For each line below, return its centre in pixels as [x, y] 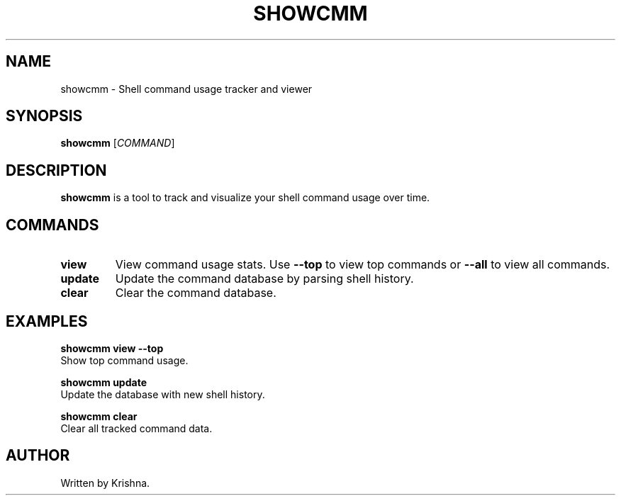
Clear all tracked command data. [136, 428]
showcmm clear [99, 416]
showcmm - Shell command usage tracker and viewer [186, 89]
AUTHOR [38, 456]
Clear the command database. [196, 293]
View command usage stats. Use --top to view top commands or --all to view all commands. [363, 265]
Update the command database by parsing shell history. [264, 279]
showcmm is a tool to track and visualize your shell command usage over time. [245, 198]
